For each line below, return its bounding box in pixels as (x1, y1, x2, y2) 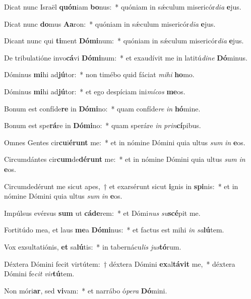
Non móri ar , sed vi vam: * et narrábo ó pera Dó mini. (4, 285, 167, 295)
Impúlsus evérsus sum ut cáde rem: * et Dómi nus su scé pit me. (4, 207, 201, 218)
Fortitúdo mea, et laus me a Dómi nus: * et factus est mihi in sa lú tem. (4, 224, 224, 235)
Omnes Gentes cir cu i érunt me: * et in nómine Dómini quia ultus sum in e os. (4, 137, 245, 147)
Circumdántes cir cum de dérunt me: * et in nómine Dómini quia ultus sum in (4, 154, 245, 164)
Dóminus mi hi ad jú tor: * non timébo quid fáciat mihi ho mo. (4, 69, 195, 80)
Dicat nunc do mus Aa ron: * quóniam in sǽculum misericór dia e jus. (4, 18, 216, 29)
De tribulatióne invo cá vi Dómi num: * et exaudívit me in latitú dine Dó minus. (4, 52, 247, 63)
